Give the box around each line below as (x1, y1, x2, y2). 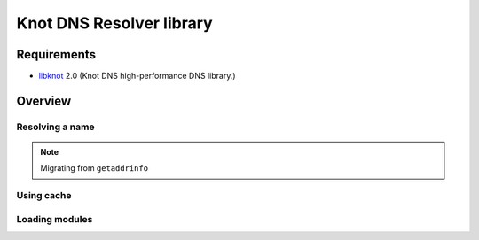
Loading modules (16, 213, 93, 225)
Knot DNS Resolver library (16, 13, 213, 33)
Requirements (16, 47, 97, 62)
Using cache (16, 190, 72, 202)
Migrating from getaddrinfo (40, 163, 149, 174)
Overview (16, 93, 72, 108)
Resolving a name (16, 120, 95, 133)
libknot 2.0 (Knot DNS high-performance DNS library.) (38, 71, 236, 81)
